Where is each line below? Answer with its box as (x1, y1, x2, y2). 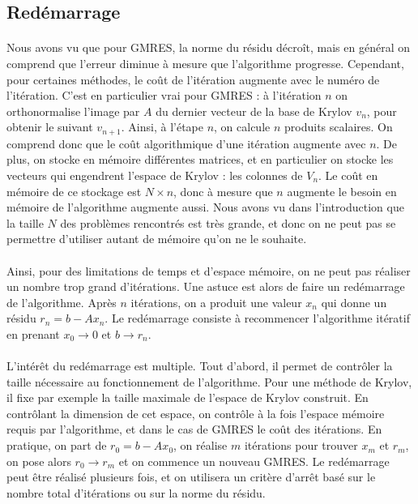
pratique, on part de (6, 437, 107, 454)
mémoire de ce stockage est (6, 182, 142, 199)
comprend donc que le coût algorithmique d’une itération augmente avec (6, 135, 366, 152)
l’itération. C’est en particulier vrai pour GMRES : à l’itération (6, 87, 322, 104)
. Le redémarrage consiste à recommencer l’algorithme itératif (104, 310, 410, 327)
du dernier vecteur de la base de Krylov (156, 102, 352, 119)
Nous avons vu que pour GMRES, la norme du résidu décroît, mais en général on (6, 39, 411, 56)
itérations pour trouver (244, 437, 358, 454)
